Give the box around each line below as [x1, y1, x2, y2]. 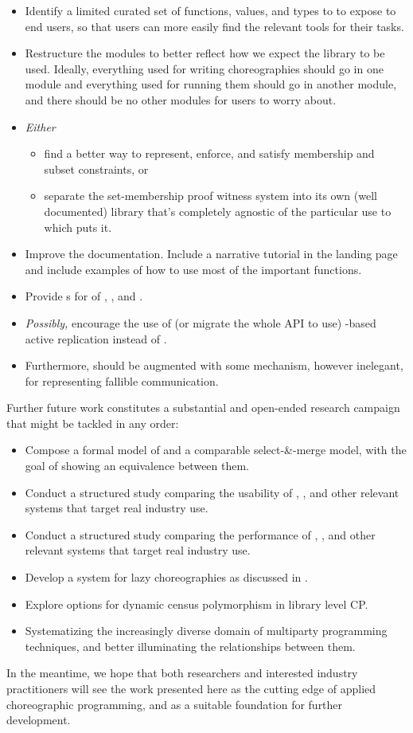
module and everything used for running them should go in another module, [25, 76, 397, 92]
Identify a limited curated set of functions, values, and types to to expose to [25, 2, 396, 18]
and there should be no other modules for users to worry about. [25, 91, 337, 108]
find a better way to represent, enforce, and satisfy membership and [44, 145, 375, 162]
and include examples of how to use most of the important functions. [25, 261, 362, 277]
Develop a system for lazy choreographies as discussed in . [25, 569, 308, 586]
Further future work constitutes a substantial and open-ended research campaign [6, 399, 400, 416]
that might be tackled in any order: [6, 414, 179, 431]
